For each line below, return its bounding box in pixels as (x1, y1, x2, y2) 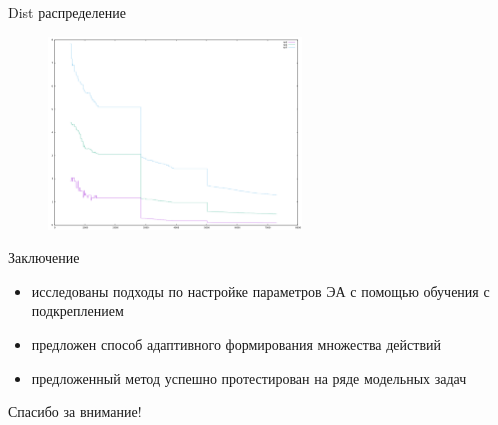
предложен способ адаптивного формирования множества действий (31, 333, 441, 354)
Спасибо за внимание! (8, 401, 142, 422)
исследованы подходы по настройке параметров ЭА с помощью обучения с (31, 280, 490, 301)
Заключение (8, 247, 80, 268)
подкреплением (31, 300, 124, 321)
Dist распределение (8, 2, 126, 22)
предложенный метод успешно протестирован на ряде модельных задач (31, 367, 467, 388)
